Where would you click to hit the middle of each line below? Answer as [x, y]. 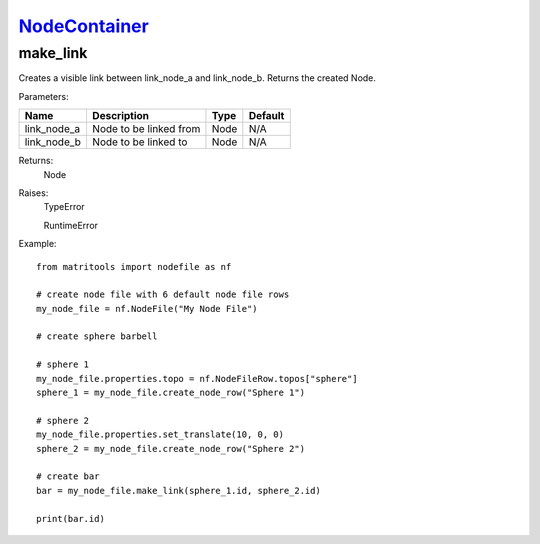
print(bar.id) [70, 518]
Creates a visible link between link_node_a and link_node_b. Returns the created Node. [197, 78]
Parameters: [43, 96]
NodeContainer [83, 26]
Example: [37, 244]
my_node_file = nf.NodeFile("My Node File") [147, 308]
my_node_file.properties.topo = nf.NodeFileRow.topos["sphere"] [197, 378]
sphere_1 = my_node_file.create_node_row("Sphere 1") [170, 393]
